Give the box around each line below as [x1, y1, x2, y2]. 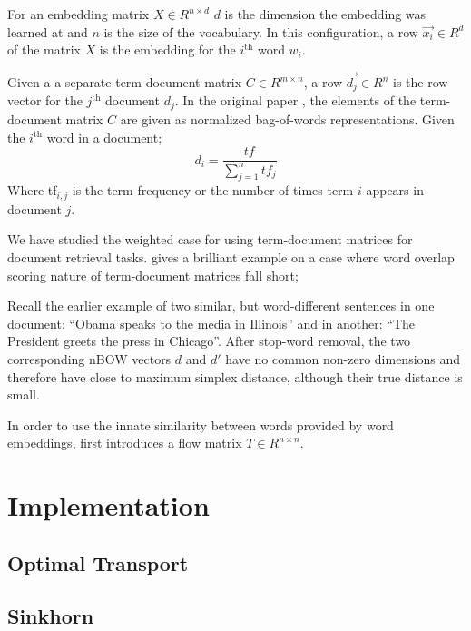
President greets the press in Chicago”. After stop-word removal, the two [7, 331, 411, 350]
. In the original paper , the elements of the [174, 91, 417, 110]
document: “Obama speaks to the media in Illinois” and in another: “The [7, 313, 416, 332]
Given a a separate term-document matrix [7, 73, 242, 91]
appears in [366, 181, 424, 200]
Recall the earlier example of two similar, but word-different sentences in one [7, 296, 435, 315]
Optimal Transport [7, 548, 189, 577]
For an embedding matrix [7, 5, 150, 23]
